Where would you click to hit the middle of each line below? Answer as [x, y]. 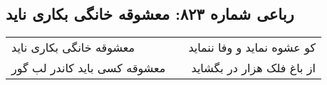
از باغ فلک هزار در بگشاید [254, 68]
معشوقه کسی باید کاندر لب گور [89, 68]
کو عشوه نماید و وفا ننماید [252, 47]
